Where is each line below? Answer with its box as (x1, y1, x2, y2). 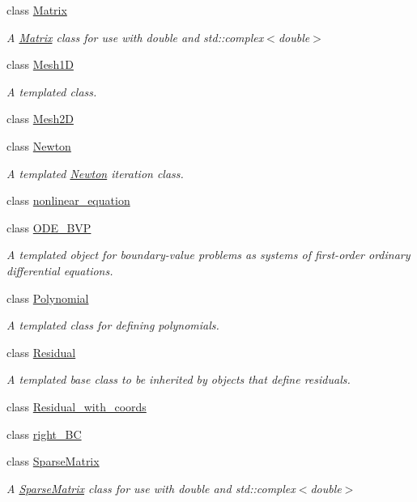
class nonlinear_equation (6, 192, 130, 209)
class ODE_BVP (6, 219, 91, 236)
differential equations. (6, 262, 113, 279)
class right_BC (6, 425, 82, 442)
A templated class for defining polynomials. (6, 317, 219, 334)
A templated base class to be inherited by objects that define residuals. (6, 371, 351, 388)
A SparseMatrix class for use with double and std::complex (6, 479, 296, 496)
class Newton (6, 137, 71, 154)
